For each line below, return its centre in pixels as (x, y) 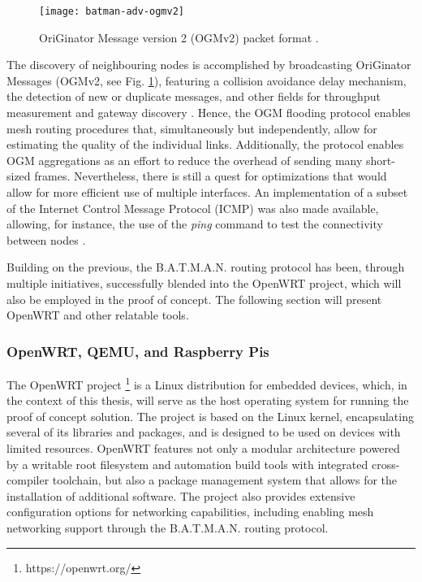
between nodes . (46, 239)
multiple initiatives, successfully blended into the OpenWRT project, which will (204, 282)
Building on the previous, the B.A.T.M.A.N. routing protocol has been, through (206, 267)
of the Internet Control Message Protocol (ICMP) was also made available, (193, 208)
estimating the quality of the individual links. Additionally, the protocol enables (205, 144)
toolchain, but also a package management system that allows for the (225, 480)
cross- (385, 464)
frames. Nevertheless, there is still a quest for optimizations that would (211, 176)
